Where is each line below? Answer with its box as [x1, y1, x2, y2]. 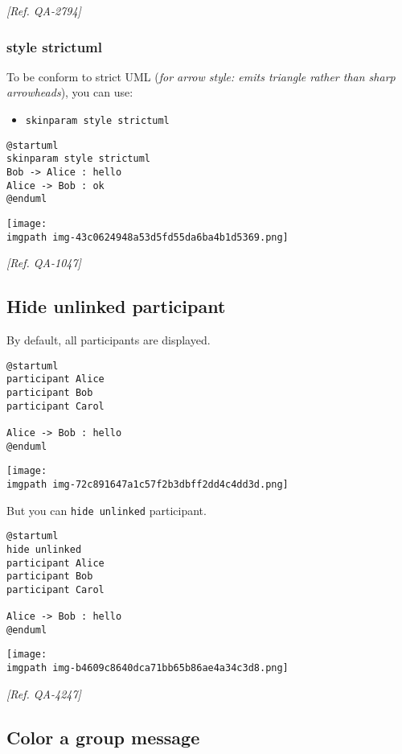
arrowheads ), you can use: [6, 84, 133, 101]
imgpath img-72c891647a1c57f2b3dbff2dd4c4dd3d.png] [6, 478, 289, 490]
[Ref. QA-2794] [6, 2, 81, 19]
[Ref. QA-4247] [6, 685, 81, 702]
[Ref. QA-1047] [6, 254, 81, 271]
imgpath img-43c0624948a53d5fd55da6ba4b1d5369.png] [6, 231, 289, 243]
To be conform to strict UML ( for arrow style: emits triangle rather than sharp [6, 68, 396, 84]
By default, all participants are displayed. [6, 332, 211, 348]
